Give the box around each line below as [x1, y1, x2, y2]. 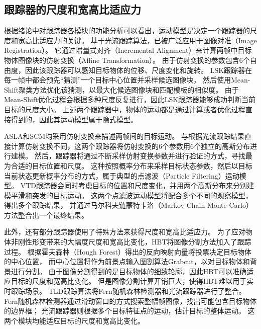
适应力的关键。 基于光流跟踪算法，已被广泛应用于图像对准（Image [39, 35, 257, 45]
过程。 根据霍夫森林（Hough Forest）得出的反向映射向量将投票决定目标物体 [4, 246, 252, 257]
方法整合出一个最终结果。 [4, 209, 88, 220]
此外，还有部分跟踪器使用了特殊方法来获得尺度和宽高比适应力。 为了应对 [4, 226, 245, 237]
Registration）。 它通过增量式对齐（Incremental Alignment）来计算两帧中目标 [4, 45, 252, 55]
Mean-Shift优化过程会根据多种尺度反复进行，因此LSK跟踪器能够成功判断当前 [4, 94, 256, 105]
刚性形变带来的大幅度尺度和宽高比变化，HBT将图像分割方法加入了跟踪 [18, 236, 251, 247]
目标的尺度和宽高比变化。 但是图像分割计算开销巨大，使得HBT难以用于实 [11, 276, 254, 286]
